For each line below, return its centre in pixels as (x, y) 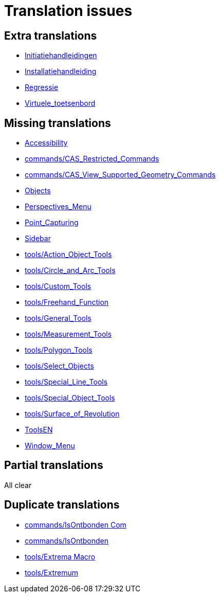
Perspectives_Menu (58, 207)
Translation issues (68, 11)
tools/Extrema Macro (60, 556)
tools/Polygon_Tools (59, 350)
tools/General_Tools (58, 318)
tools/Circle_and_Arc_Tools (70, 270)
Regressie (42, 87)
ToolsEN (39, 430)
